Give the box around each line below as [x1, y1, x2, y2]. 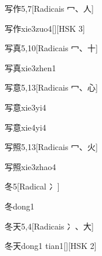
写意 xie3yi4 [5, 101, 46, 113]
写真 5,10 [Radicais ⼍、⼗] [5, 42, 98, 54]
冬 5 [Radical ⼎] [5, 180, 60, 192]
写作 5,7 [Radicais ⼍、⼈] [5, 2, 94, 14]
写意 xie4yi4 [5, 121, 46, 133]
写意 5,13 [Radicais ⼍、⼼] [5, 81, 98, 94]
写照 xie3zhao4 [5, 160, 56, 172]
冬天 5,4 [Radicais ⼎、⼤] [5, 220, 94, 232]
